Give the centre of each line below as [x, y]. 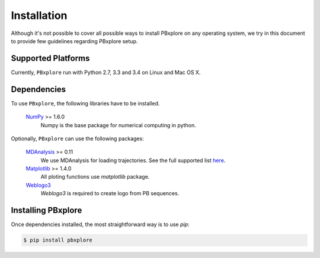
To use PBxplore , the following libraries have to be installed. [85, 103]
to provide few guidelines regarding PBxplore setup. [74, 41]
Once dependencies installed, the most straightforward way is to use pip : [100, 224]
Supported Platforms [50, 58]
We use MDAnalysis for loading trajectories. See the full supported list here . [133, 160]
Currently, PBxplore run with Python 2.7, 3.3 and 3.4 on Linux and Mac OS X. [106, 72]
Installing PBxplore [47, 210]
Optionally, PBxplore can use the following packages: [78, 138]
